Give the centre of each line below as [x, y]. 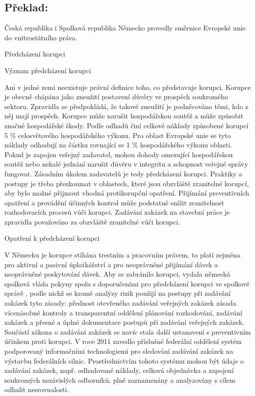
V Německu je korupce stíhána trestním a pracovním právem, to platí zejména [122, 255]
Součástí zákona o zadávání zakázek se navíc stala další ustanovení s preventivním [128, 331]
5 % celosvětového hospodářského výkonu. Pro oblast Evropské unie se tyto [118, 135]
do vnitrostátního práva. [41, 37]
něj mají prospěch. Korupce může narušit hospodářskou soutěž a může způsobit [124, 116]
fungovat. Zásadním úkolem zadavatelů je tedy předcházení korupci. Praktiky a [123, 173]
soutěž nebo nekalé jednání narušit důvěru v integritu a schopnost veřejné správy [126, 164]
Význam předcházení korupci [48, 70]
